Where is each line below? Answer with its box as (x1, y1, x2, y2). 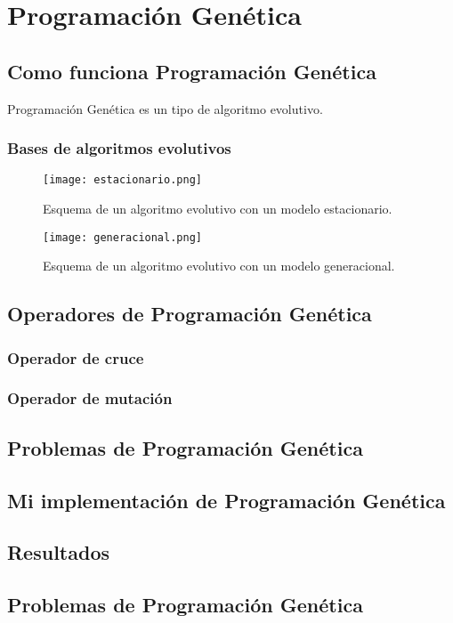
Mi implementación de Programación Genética (7, 486, 446, 514)
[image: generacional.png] (43, 231, 202, 244)
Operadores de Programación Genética (7, 300, 372, 328)
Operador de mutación (7, 387, 173, 409)
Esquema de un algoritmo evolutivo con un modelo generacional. (43, 256, 395, 275)
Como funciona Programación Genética (7, 57, 376, 85)
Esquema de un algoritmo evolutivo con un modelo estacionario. (43, 199, 392, 218)
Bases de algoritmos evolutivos (7, 137, 231, 159)
